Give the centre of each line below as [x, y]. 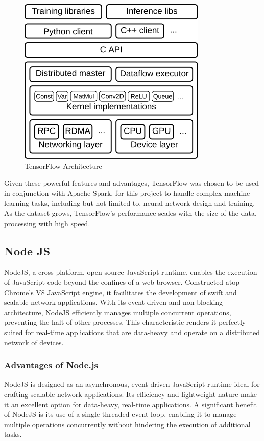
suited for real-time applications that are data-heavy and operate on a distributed [132, 332]
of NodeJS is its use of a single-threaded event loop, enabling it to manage [121, 414]
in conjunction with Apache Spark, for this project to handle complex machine [127, 193]
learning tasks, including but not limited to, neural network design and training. [130, 203]
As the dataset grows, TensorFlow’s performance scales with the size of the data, [130, 213]
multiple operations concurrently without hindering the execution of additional [127, 424]
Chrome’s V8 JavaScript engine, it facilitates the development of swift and [121, 292]
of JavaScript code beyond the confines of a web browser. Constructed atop [122, 282]
